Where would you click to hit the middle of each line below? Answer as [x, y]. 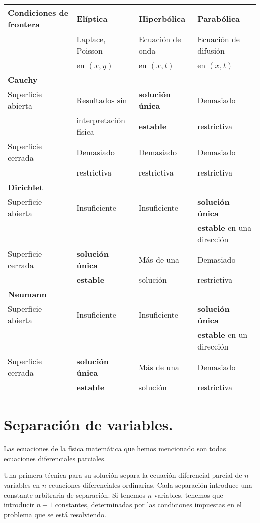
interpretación [101, 120]
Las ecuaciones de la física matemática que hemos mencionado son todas [115, 449]
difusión [211, 50]
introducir [19, 505]
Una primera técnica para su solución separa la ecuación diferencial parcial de [123, 475]
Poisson [90, 50]
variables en [22, 485]
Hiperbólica [162, 18]
